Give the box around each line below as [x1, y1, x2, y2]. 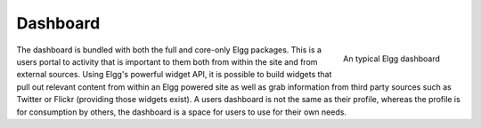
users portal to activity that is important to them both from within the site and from [16, 56, 318, 67]
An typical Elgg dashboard [343, 53, 440, 64]
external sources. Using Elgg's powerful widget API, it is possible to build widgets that [16, 69, 332, 80]
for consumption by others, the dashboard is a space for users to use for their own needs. [16, 107, 347, 117]
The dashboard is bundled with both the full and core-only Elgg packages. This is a [16, 44, 322, 55]
